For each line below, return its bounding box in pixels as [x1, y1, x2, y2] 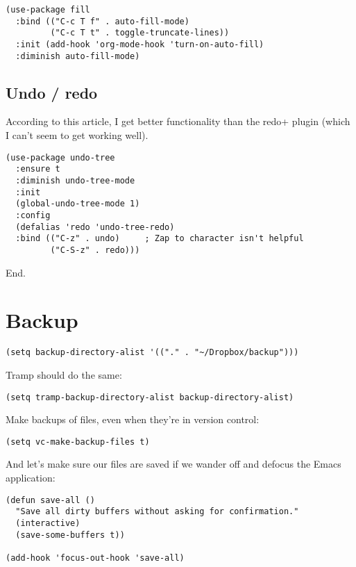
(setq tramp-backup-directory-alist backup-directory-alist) [6, 392, 294, 402]
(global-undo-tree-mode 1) [15, 199, 140, 209]
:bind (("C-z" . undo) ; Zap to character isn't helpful [15, 233, 304, 244]
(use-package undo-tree [6, 152, 115, 163]
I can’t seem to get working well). [6, 128, 149, 142]
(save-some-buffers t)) [15, 529, 125, 540]
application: [6, 470, 56, 485]
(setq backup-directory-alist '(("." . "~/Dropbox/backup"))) [6, 347, 299, 358]
